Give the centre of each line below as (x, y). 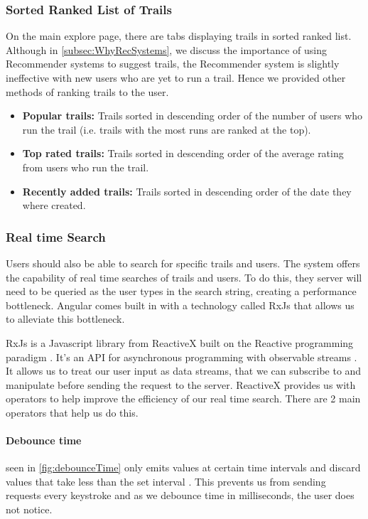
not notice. (29, 509)
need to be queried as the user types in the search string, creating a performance (181, 291)
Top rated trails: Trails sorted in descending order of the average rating (183, 153)
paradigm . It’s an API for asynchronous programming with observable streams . (182, 357)
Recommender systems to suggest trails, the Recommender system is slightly (173, 64)
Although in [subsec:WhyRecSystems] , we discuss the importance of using (166, 49)
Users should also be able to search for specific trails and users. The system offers (183, 263)
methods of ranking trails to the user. (87, 91)
